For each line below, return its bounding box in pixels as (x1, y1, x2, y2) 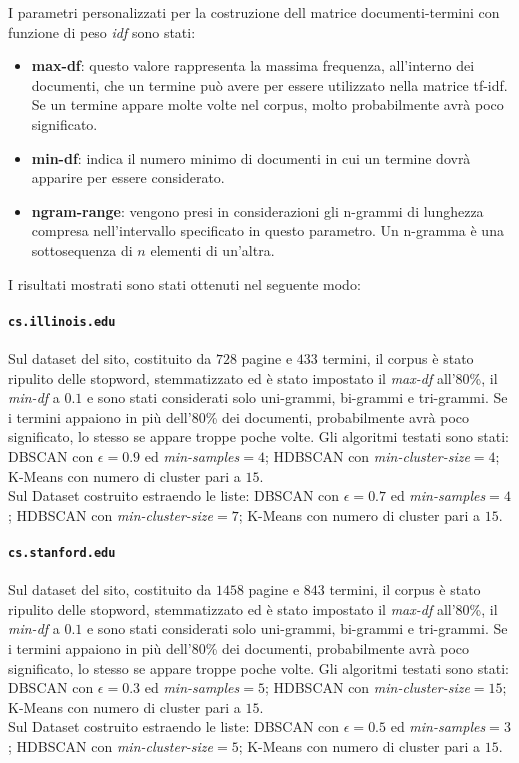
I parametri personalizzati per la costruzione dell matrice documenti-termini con (8, 2, 500, 22)
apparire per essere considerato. (31, 167, 225, 188)
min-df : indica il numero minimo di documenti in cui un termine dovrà (31, 147, 471, 168)
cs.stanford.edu (8, 545, 116, 560)
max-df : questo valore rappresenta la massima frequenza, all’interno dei (31, 55, 475, 76)
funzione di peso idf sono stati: (8, 21, 196, 42)
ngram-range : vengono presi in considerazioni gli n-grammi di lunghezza (31, 200, 484, 221)
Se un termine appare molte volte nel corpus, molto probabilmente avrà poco (31, 94, 504, 115)
